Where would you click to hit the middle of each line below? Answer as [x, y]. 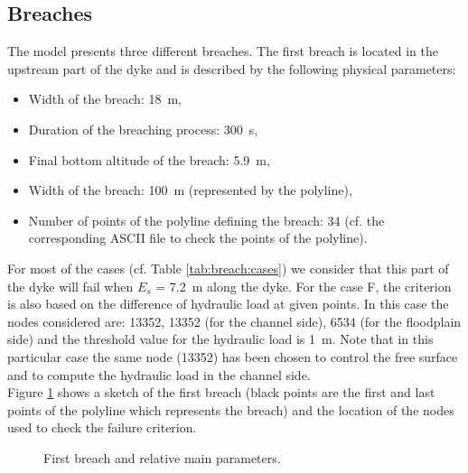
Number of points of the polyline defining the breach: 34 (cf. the [206, 220]
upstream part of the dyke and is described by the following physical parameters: [232, 68]
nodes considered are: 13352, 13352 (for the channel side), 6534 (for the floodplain [234, 321]
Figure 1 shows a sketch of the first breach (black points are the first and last [221, 392]
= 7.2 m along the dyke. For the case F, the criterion [304, 286]
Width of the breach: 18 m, [105, 99]
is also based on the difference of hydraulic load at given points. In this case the [228, 304]
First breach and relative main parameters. [162, 457]
